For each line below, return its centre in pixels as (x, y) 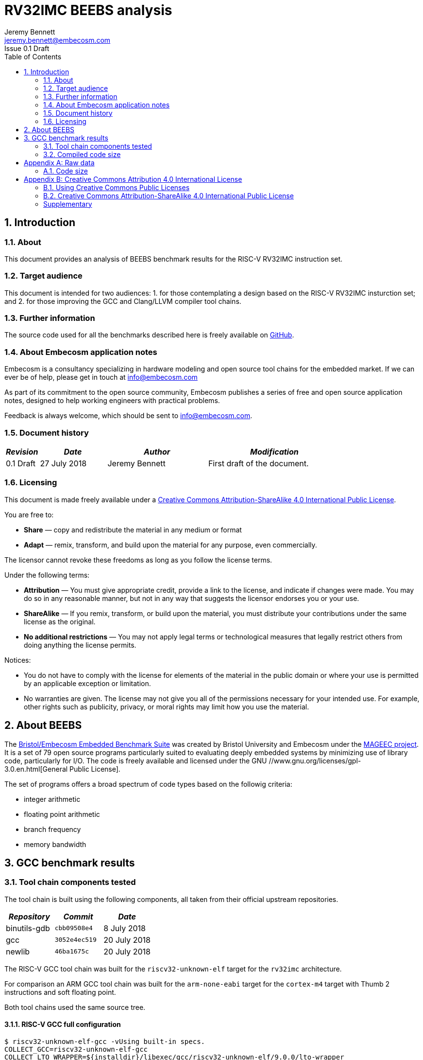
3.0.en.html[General (36, 769)
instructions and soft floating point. (60, 992)
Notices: (18, 660)
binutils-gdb (28, 928)
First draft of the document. (258, 463)
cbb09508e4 (74, 928)
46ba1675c (72, 952)
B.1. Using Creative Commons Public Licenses (117, 187)
